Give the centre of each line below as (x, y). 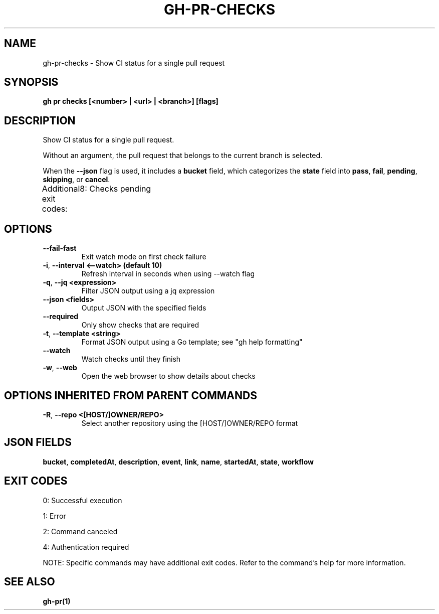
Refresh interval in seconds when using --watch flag (168, 274)
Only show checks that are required (140, 325)
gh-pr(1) (57, 601)
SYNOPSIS (31, 82)
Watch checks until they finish (131, 359)
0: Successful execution (82, 500)
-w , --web (60, 368)
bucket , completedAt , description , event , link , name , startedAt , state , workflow (178, 462)
